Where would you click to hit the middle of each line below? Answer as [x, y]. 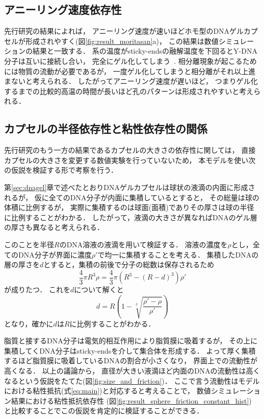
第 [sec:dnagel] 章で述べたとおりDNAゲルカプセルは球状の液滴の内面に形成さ [130, 187]
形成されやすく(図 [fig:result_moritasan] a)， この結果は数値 [122, 41]
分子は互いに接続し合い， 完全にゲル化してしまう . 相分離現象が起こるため [130, 61]
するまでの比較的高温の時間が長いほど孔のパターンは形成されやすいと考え [129, 91]
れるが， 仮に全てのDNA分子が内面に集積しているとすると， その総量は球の [132, 197]
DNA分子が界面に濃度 [55, 254]
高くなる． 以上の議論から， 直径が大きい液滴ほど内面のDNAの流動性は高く [132, 371]
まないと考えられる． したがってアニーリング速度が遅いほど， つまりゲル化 [131, 81]
